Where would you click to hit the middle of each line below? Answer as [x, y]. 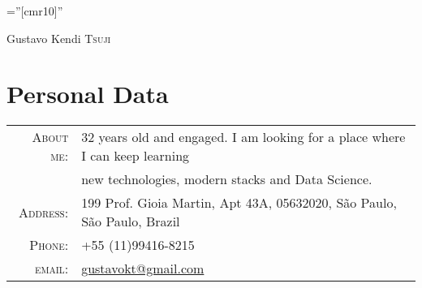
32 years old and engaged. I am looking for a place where [243, 137]
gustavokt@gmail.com [143, 269]
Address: [44, 212]
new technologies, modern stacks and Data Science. [227, 179]
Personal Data [88, 94]
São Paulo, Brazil [131, 221]
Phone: [49, 245]
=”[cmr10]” [35, 11]
